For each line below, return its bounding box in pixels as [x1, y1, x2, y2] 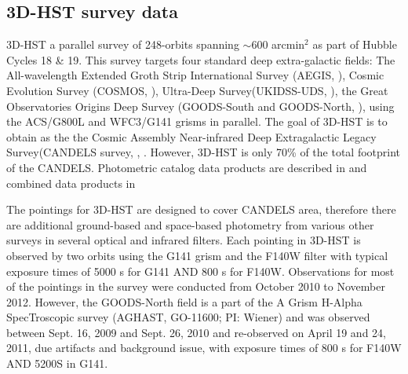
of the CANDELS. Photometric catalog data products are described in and [6, 159, 367, 175]
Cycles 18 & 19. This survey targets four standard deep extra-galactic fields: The [6, 51, 395, 68]
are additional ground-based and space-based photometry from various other [6, 216, 374, 233]
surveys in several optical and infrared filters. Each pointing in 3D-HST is [6, 232, 361, 248]
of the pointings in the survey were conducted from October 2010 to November [6, 278, 385, 295]
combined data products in [6, 174, 136, 191]
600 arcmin [251, 36, 305, 53]
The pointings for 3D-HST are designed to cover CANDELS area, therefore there [6, 201, 396, 218]
